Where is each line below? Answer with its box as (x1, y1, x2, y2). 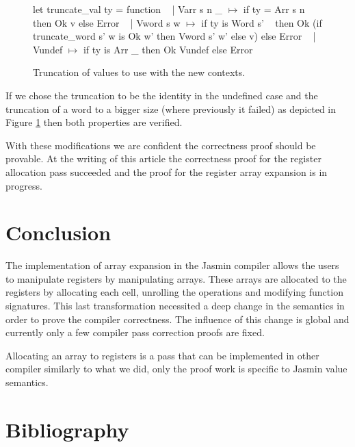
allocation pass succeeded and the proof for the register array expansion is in (5, 164, 328, 179)
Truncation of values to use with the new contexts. (33, 65, 246, 79)
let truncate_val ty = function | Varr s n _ (33, 2, 223, 16)
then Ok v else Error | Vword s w (33, 15, 181, 29)
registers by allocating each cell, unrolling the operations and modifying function (5, 285, 343, 299)
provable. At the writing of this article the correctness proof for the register (5, 151, 321, 166)
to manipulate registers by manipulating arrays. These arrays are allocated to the (5, 271, 347, 285)
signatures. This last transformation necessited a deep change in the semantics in (5, 298, 345, 313)
